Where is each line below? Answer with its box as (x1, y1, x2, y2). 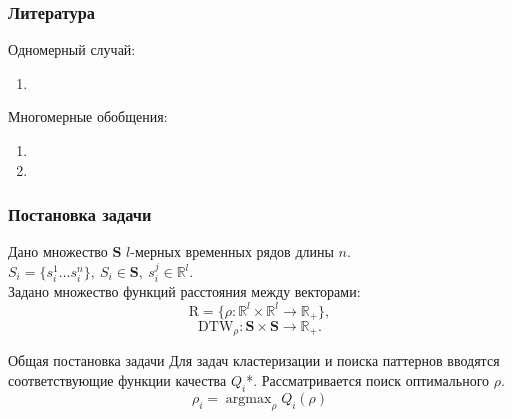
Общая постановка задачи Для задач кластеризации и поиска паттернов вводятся (8, 350, 500, 371)
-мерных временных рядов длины (130, 241, 334, 262)
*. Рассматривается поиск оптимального (246, 370, 490, 391)
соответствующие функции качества (8, 370, 227, 391)
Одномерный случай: (8, 39, 136, 60)
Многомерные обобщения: (8, 106, 168, 127)
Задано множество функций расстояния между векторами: (8, 281, 361, 302)
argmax (225, 391, 272, 406)
